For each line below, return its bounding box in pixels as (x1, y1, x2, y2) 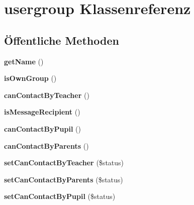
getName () (4, 56, 44, 66)
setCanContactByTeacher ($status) (4, 157, 124, 168)
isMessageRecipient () (4, 107, 80, 117)
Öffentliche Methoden (4, 32, 119, 48)
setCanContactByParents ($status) (4, 174, 123, 184)
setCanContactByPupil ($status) (4, 191, 116, 201)
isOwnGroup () (4, 73, 57, 83)
